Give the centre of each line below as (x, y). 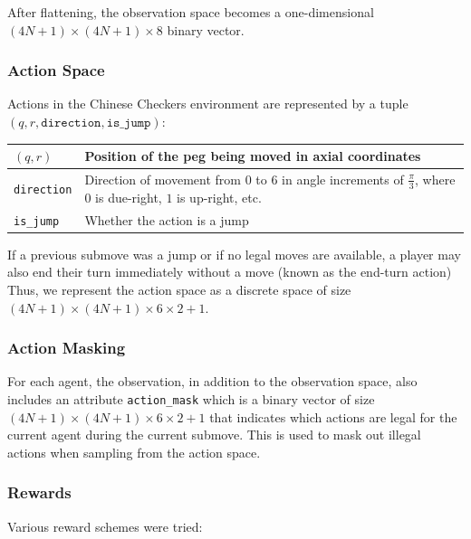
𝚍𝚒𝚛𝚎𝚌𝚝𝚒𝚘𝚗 (71, 123)
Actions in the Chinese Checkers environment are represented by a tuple (208, 104)
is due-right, (129, 197)
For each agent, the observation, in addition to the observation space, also (212, 381)
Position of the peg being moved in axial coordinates (253, 156)
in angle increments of (343, 179)
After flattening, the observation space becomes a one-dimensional (191, 12)
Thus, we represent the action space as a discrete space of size (179, 289)
